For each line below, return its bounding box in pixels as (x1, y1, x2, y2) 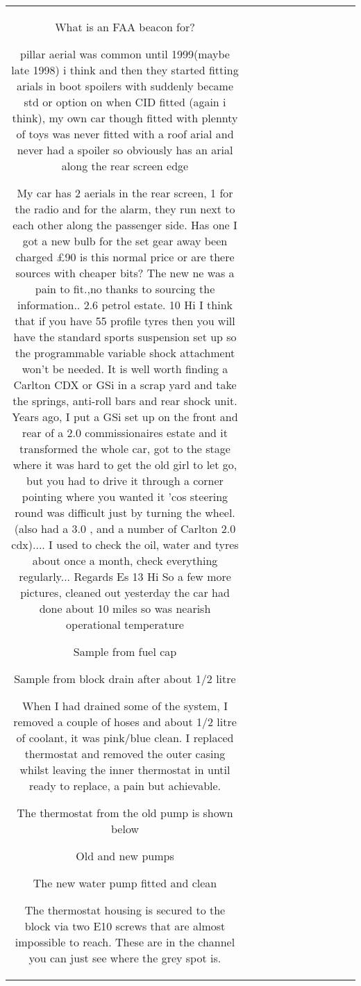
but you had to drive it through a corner (26, 473, 224, 488)
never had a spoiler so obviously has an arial (17, 142, 233, 158)
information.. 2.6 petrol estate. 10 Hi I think (17, 297, 233, 313)
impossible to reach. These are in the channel (15, 934, 235, 950)
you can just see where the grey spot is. (28, 950, 221, 966)
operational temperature (66, 616, 184, 632)
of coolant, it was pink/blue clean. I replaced (16, 730, 234, 746)
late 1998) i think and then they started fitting (11, 62, 239, 78)
